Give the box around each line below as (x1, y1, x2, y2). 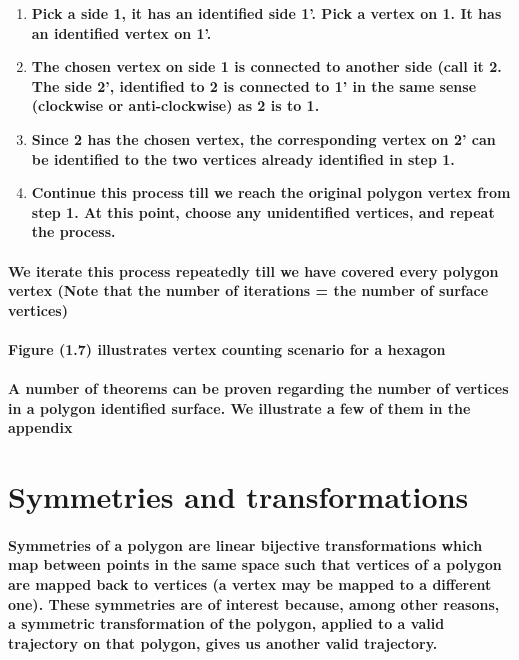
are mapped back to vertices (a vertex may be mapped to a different (8, 574, 492, 595)
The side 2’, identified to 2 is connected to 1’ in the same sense (31, 75, 477, 96)
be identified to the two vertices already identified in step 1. (31, 148, 455, 169)
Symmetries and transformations (8, 476, 469, 517)
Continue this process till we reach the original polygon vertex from (31, 182, 511, 203)
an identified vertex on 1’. (31, 22, 212, 43)
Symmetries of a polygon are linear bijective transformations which (8, 534, 483, 555)
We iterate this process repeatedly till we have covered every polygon (8, 260, 499, 281)
